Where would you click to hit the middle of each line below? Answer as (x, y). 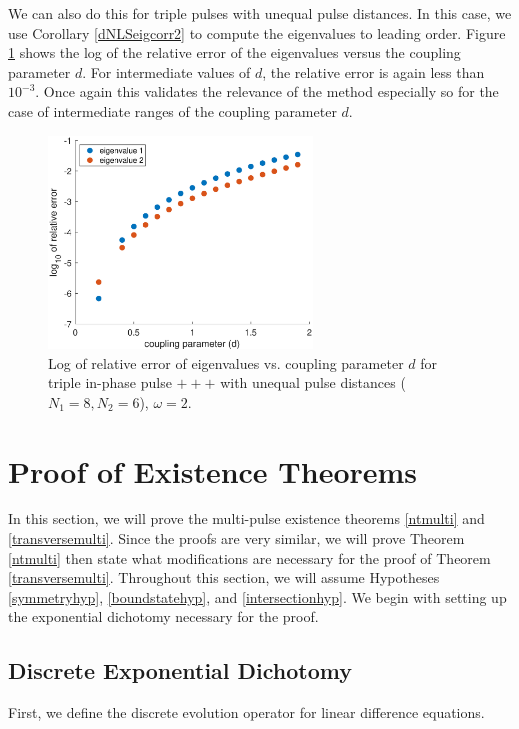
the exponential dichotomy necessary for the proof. (163, 616)
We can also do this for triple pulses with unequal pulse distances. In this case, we (260, 13)
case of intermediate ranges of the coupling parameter (172, 110)
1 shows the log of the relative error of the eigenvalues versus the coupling (234, 52)
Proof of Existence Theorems (213, 470)
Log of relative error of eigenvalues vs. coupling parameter (226, 362)
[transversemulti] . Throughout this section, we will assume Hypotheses (224, 577)
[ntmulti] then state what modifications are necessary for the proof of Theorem (249, 557)
